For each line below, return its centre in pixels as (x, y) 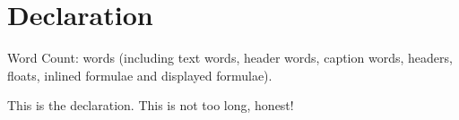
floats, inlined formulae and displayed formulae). (140, 75)
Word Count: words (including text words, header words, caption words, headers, (230, 58)
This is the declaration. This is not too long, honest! (151, 105)
